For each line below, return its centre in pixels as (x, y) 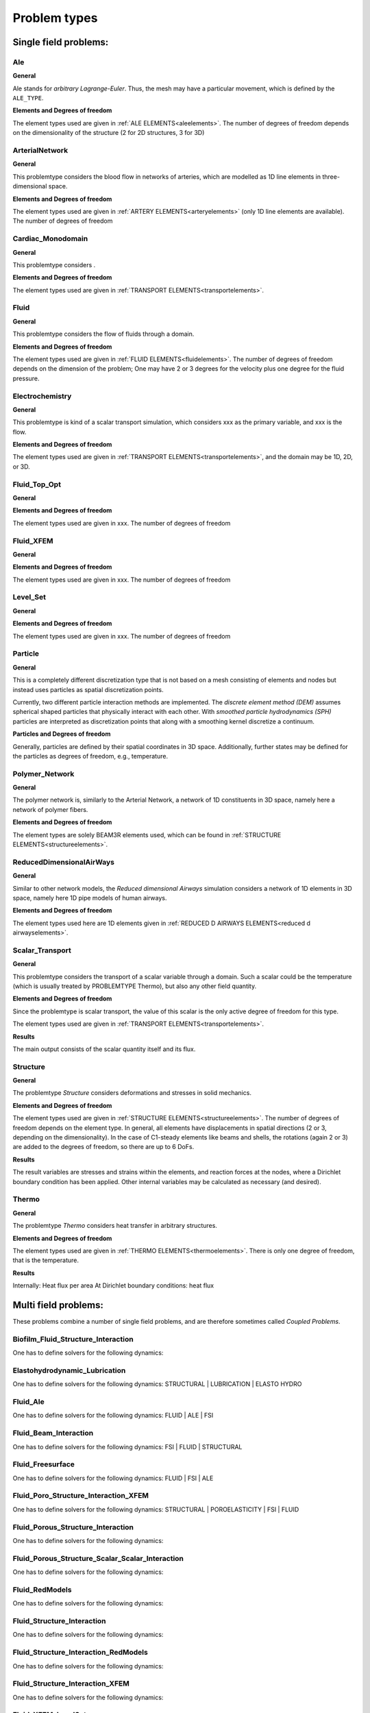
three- (331, 176)
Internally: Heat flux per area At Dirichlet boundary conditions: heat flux (113, 1285)
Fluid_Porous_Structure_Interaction (73, 1527)
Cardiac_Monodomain (50, 238)
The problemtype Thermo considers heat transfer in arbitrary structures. (115, 1226)
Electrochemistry (42, 396)
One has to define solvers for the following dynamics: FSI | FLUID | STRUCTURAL (127, 1446)
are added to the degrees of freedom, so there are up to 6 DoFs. (103, 1147)
